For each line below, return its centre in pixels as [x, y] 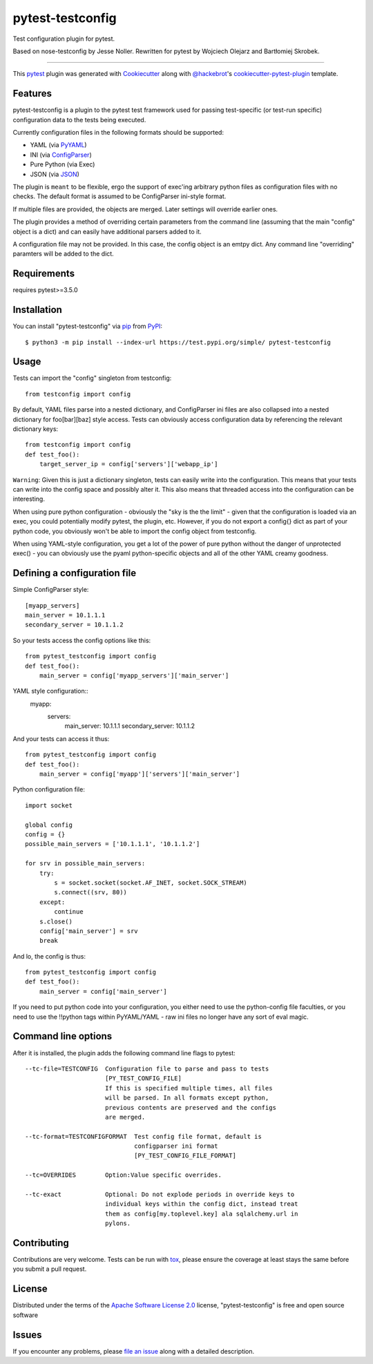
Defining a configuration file [75, 573]
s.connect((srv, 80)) [91, 892]
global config [49, 825]
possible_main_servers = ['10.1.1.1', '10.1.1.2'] [113, 844]
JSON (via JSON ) [55, 174]
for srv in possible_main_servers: [85, 864]
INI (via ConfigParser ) [61, 155]
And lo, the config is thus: [49, 956]
